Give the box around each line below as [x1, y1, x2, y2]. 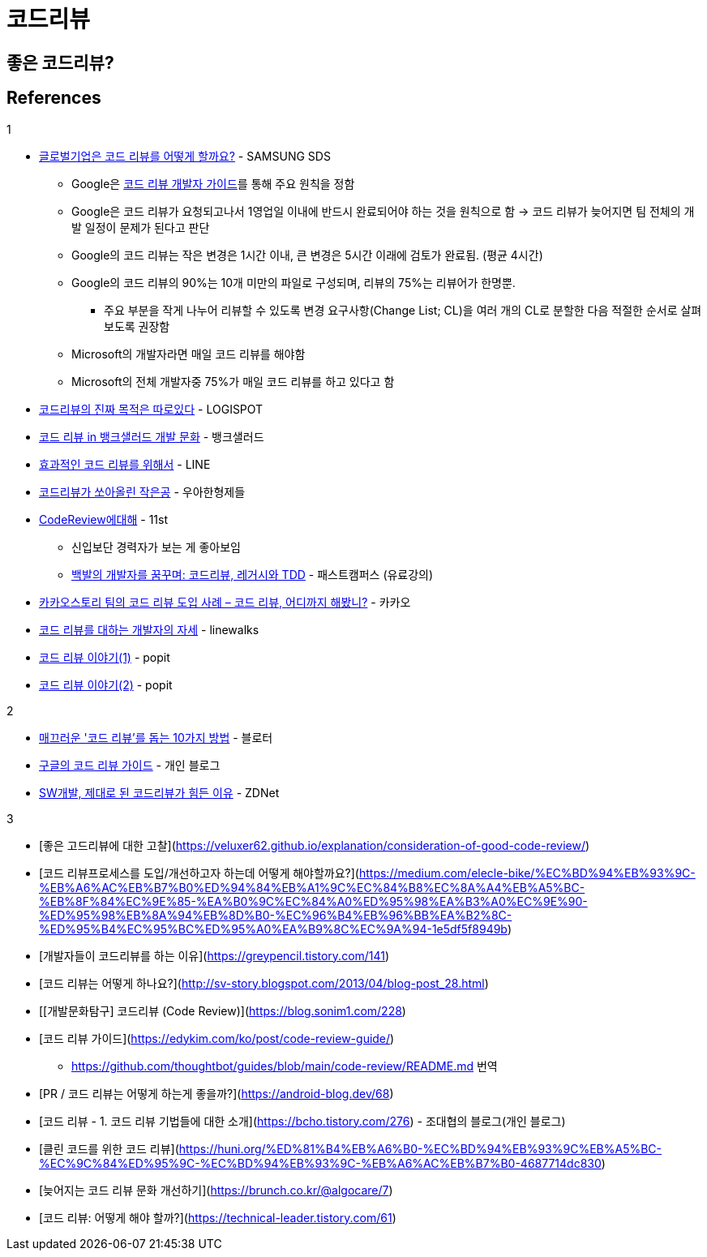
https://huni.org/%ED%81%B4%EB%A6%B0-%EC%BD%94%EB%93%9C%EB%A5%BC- [178, 1141, 662, 1156]
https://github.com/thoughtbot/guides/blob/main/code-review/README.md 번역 [71, 1058, 498, 1073]
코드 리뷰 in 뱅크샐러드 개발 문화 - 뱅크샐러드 [39, 429, 264, 444]
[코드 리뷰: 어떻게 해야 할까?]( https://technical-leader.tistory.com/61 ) [39, 1210, 396, 1225]
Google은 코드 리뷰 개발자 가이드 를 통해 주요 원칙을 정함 [71, 176, 355, 191]
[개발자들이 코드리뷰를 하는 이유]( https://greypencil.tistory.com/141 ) [39, 948, 390, 963]
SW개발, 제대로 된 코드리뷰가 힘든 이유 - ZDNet [39, 785, 280, 800]
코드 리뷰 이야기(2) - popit [39, 677, 173, 692]
